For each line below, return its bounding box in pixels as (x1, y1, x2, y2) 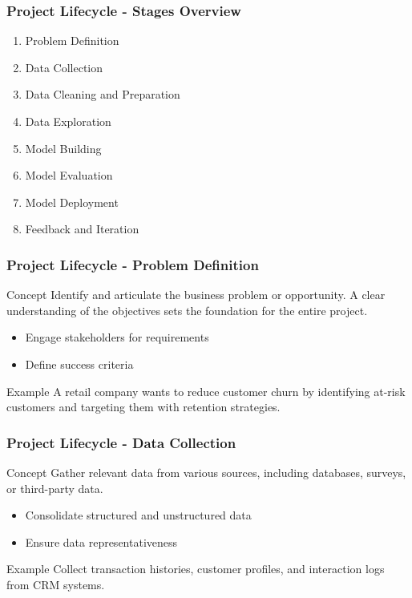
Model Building (25, 139, 102, 156)
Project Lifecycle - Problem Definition (6, 254, 259, 274)
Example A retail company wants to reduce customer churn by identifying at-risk (6, 382, 406, 399)
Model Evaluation (25, 167, 113, 184)
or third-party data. (6, 479, 103, 496)
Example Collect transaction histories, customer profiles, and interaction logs (6, 560, 385, 577)
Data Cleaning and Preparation (25, 86, 180, 103)
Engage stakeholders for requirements (25, 329, 209, 345)
